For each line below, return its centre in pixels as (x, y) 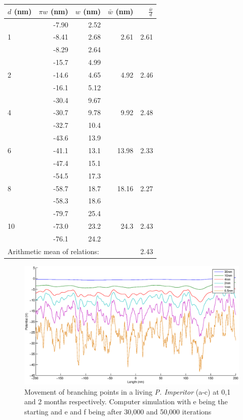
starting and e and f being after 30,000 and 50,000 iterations (118, 411)
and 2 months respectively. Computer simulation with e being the (126, 401)
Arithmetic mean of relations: (53, 251)
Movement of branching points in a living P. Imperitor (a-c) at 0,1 (128, 391)
